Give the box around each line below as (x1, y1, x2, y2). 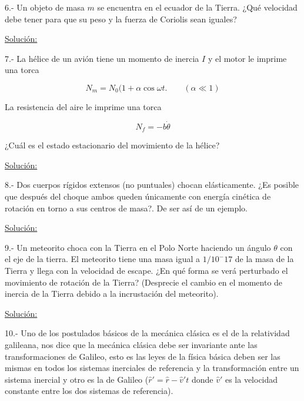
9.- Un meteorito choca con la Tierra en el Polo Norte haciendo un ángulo (5, 241, 271, 253)
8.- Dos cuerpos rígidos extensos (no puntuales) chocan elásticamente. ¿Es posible (5, 178, 299, 191)
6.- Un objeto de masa (5, 1, 85, 13)
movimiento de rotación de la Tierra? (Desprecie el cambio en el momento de (5, 276, 283, 288)
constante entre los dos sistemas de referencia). (5, 385, 173, 397)
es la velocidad (225, 373, 278, 385)
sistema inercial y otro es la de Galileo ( (5, 373, 149, 385)
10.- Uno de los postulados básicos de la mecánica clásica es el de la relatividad (5, 327, 290, 339)
